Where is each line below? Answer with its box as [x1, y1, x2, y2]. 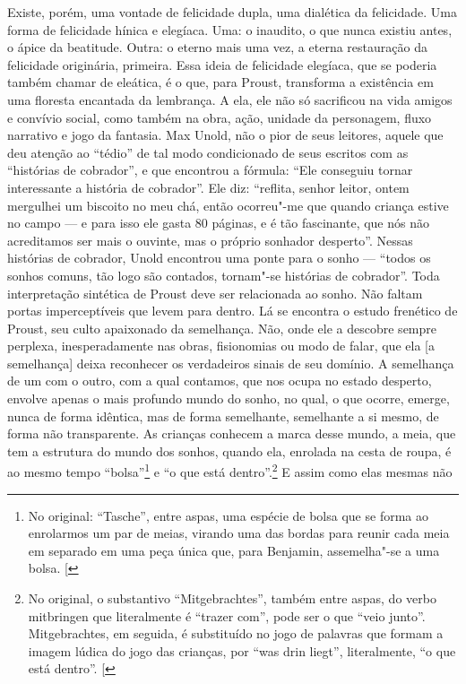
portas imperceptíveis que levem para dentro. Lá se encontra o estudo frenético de [7, 301, 458, 320]
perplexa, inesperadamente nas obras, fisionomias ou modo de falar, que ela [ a [7, 336, 435, 355]
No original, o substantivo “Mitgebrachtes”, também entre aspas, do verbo [28, 589, 436, 608]
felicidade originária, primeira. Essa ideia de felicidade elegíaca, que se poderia [7, 55, 437, 74]
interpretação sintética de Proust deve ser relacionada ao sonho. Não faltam [7, 283, 423, 302]
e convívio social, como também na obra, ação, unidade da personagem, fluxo [7, 108, 432, 126]
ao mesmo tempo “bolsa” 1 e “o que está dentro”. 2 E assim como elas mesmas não [7, 460, 453, 481]
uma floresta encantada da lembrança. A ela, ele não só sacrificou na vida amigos [7, 90, 453, 108]
